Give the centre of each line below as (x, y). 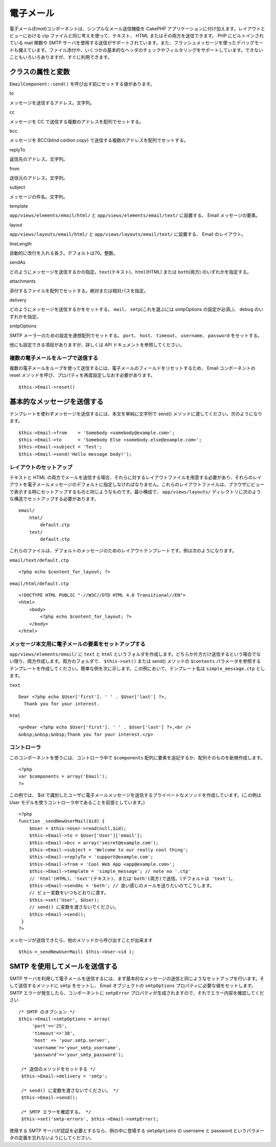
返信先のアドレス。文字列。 (39, 159)
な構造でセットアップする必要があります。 (54, 499)
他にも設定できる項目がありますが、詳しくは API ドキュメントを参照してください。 (97, 345)
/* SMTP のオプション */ (47, 1012)
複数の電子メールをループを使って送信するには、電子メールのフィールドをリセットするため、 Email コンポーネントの (132, 368)
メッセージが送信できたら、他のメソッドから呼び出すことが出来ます (81, 940)
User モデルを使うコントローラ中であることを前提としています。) (77, 802)
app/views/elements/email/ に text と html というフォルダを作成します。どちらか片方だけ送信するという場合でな (135, 654)
